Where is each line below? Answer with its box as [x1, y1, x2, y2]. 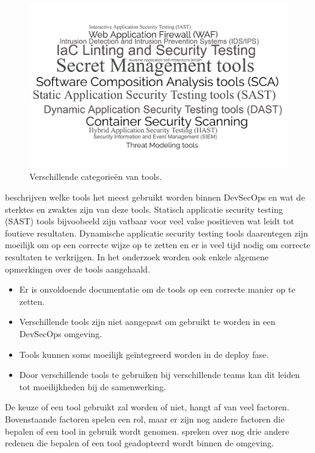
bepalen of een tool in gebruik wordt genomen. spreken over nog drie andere [5, 424, 289, 437]
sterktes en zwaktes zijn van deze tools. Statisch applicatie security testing [5, 202, 283, 215]
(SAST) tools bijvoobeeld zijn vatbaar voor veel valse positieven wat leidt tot [5, 215, 294, 227]
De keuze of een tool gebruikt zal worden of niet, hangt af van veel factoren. [5, 401, 289, 413]
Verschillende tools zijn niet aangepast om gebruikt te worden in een [19, 315, 275, 328]
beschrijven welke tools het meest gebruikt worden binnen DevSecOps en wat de [5, 191, 305, 204]
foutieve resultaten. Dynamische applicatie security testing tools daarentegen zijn [5, 226, 308, 239]
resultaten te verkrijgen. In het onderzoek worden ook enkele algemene [5, 251, 269, 263]
